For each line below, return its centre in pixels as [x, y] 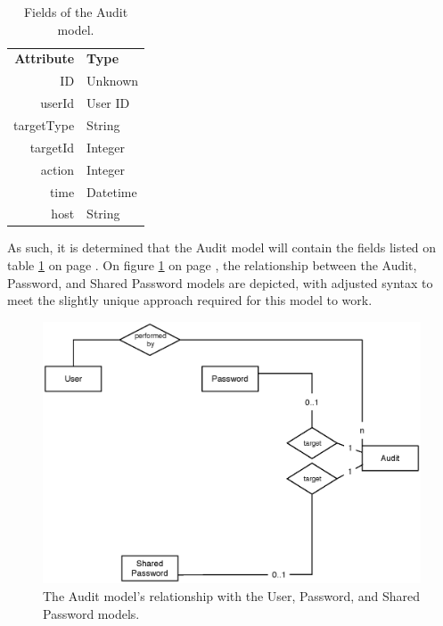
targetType [44, 124]
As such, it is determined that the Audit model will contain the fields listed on [222, 247]
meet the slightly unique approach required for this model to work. [190, 300]
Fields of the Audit [76, 12]
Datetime [112, 191]
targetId [52, 147]
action [57, 169]
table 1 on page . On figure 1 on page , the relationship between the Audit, [212, 265]
